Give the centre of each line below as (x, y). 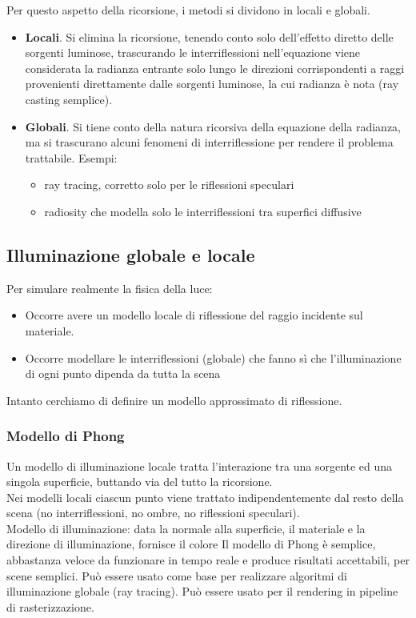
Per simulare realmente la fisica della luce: (110, 288)
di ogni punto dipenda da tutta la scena (123, 373)
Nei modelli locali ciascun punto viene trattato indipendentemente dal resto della (205, 497)
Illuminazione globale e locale (131, 254)
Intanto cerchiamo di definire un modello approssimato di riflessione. (174, 400)
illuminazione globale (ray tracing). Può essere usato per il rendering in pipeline (202, 591)
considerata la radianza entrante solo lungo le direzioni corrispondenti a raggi (215, 68)
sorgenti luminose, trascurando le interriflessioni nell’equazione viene (193, 52)
